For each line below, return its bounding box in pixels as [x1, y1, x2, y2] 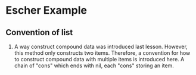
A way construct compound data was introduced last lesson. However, [14, 43, 188, 50]
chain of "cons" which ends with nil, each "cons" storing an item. [14, 62, 174, 69]
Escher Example [5, 4, 88, 17]
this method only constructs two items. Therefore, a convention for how [14, 49, 191, 57]
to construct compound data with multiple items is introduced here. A [14, 56, 185, 62]
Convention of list [5, 27, 73, 37]
